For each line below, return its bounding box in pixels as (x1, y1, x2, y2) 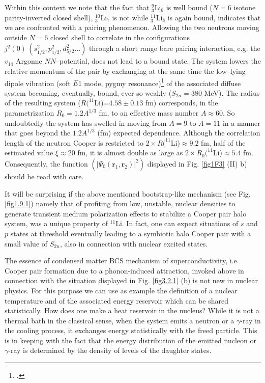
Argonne (16, 56, 42, 66)
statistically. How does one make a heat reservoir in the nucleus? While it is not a (5, 305, 259, 316)
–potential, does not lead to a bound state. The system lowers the (55, 56, 261, 66)
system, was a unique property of (5, 218, 108, 229)
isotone (233, 2, 256, 12)
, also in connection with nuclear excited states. (60, 238, 208, 249)
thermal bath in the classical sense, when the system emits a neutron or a (5, 315, 234, 325)
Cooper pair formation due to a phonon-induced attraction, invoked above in (5, 265, 244, 276)
